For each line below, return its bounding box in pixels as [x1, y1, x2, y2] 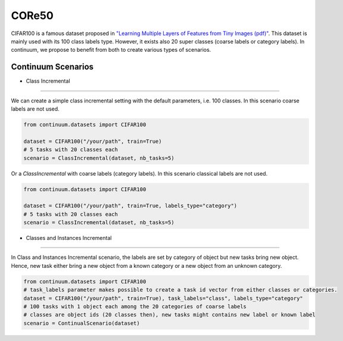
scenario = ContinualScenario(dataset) [23, 320, 140, 327]
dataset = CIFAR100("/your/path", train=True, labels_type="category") [23, 202, 238, 209]
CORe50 [11, 9, 54, 22]
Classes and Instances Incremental [26, 234, 112, 242]
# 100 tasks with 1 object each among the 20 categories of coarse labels [23, 304, 247, 310]
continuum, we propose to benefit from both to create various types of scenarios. [11, 46, 211, 54]
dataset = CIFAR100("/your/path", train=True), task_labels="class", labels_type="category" [23, 295, 303, 302]
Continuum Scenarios [11, 62, 94, 72]
